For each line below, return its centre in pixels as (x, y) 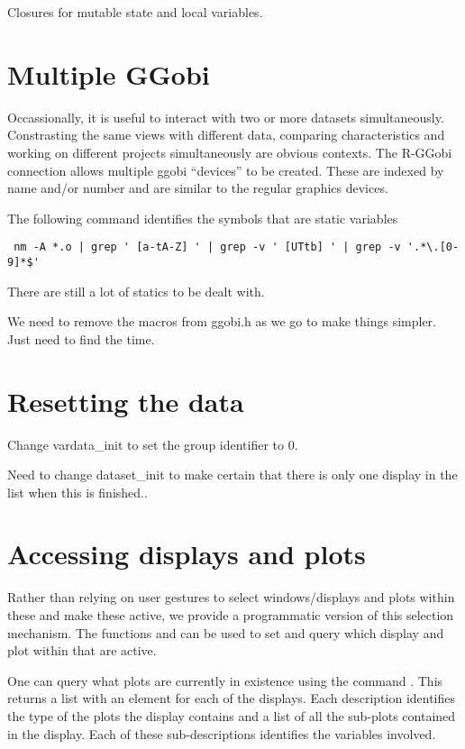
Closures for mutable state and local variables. (135, 12)
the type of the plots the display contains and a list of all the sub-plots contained (232, 715)
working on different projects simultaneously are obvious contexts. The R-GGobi (230, 152)
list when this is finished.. (77, 492)
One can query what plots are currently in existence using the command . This (225, 680)
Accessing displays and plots (187, 554)
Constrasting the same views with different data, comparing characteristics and (226, 135)
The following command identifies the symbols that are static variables (203, 218)
